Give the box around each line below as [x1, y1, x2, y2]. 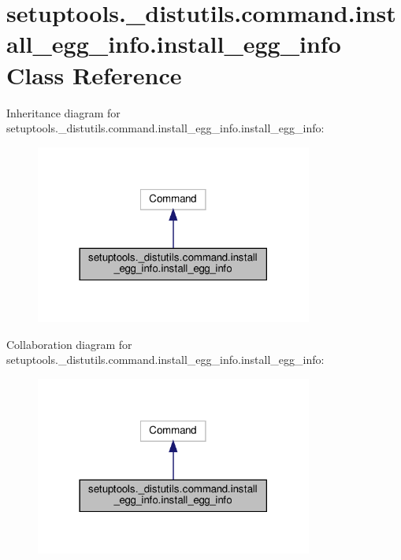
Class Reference [6, 58, 182, 91]
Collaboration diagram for [6, 336, 132, 352]
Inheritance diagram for [6, 104, 121, 121]
